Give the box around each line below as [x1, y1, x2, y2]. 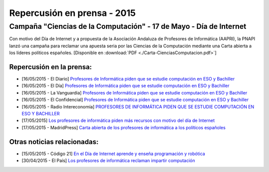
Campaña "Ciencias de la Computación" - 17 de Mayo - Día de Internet [9, 22, 247, 31]
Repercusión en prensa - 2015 [9, 7, 136, 18]
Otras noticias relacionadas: [9, 137, 99, 146]
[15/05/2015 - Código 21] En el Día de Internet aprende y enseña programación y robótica [21, 151, 205, 157]
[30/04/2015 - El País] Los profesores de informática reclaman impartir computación [21, 158, 195, 164]
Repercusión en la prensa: [9, 63, 92, 71]
